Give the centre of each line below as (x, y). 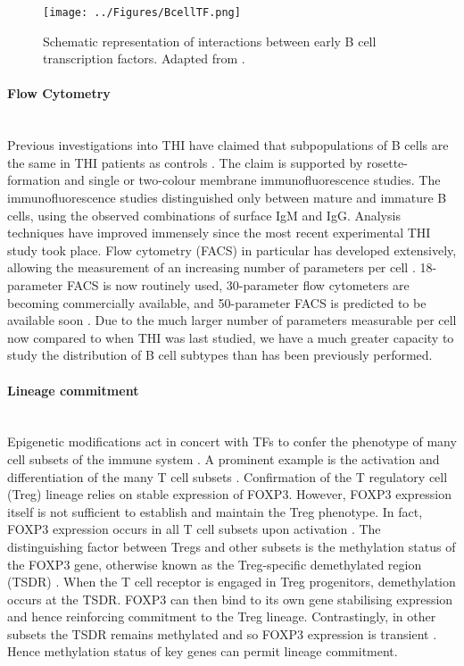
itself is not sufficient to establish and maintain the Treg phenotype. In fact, (215, 511)
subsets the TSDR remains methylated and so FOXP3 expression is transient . (222, 633)
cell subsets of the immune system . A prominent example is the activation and (224, 458)
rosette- (387, 162)
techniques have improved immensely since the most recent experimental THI (219, 233)
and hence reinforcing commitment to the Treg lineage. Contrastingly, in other (222, 616)
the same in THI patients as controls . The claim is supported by (185, 162)
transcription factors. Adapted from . (144, 58)
